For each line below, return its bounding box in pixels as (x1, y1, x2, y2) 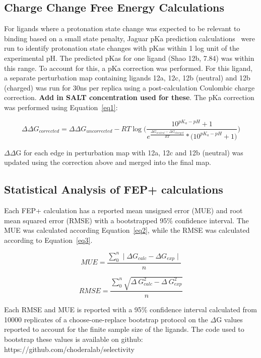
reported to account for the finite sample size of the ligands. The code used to (4, 324, 244, 334)
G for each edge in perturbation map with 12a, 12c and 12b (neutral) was (16, 147, 243, 157)
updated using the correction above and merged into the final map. (4, 157, 211, 167)
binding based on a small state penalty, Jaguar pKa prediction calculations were (4, 33, 255, 43)
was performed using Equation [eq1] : (4, 102, 118, 112)
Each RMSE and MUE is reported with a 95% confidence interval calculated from (4, 304, 257, 315)
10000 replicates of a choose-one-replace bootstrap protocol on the (4, 314, 208, 324)
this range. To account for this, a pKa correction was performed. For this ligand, (4, 62, 253, 73)
